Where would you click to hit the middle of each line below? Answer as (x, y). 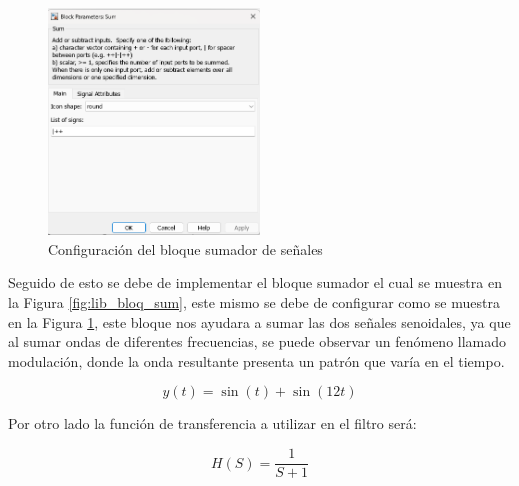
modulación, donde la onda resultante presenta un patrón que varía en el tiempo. (256, 360)
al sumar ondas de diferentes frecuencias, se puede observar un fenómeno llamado (257, 341)
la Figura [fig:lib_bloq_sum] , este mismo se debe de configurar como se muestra (254, 302)
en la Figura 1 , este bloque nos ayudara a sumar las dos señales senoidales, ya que (259, 321)
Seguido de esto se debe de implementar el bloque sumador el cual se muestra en (255, 282)
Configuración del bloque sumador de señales (185, 248)
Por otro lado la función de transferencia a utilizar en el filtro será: (212, 423)
